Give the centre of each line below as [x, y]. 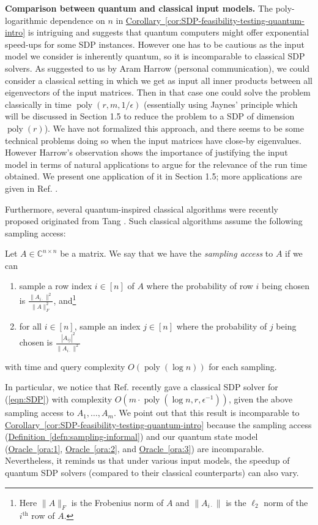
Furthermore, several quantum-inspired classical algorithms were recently [142, 209]
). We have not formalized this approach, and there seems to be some [174, 128]
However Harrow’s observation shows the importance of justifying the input [146, 152]
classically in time [38, 104]
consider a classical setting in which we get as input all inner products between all [159, 80]
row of [43, 516]
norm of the [286, 502]
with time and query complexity [65, 366]
